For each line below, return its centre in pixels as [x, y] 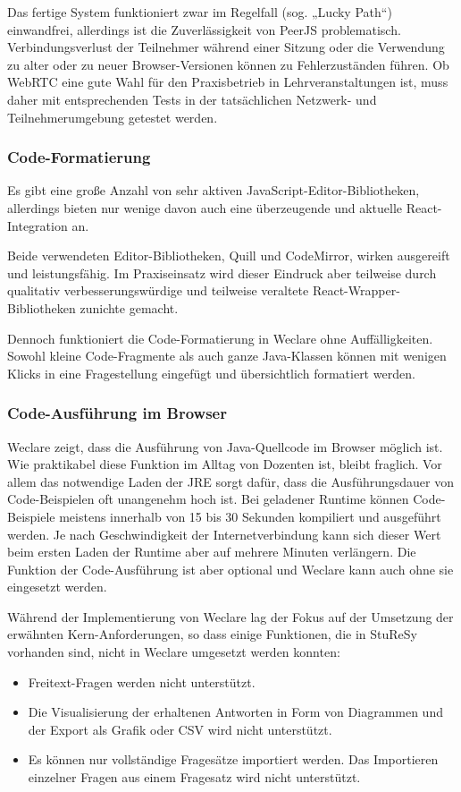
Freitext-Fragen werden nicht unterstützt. [142, 681]
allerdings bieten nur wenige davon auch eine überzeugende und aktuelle [205, 207]
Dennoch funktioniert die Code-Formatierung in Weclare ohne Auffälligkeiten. [220, 338]
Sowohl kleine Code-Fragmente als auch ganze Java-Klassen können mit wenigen [227, 356]
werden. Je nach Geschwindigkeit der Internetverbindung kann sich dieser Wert [224, 534]
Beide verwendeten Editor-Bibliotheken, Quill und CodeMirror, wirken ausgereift [229, 255]
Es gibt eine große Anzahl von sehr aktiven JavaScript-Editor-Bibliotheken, [214, 190]
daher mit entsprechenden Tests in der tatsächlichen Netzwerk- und [192, 99]
